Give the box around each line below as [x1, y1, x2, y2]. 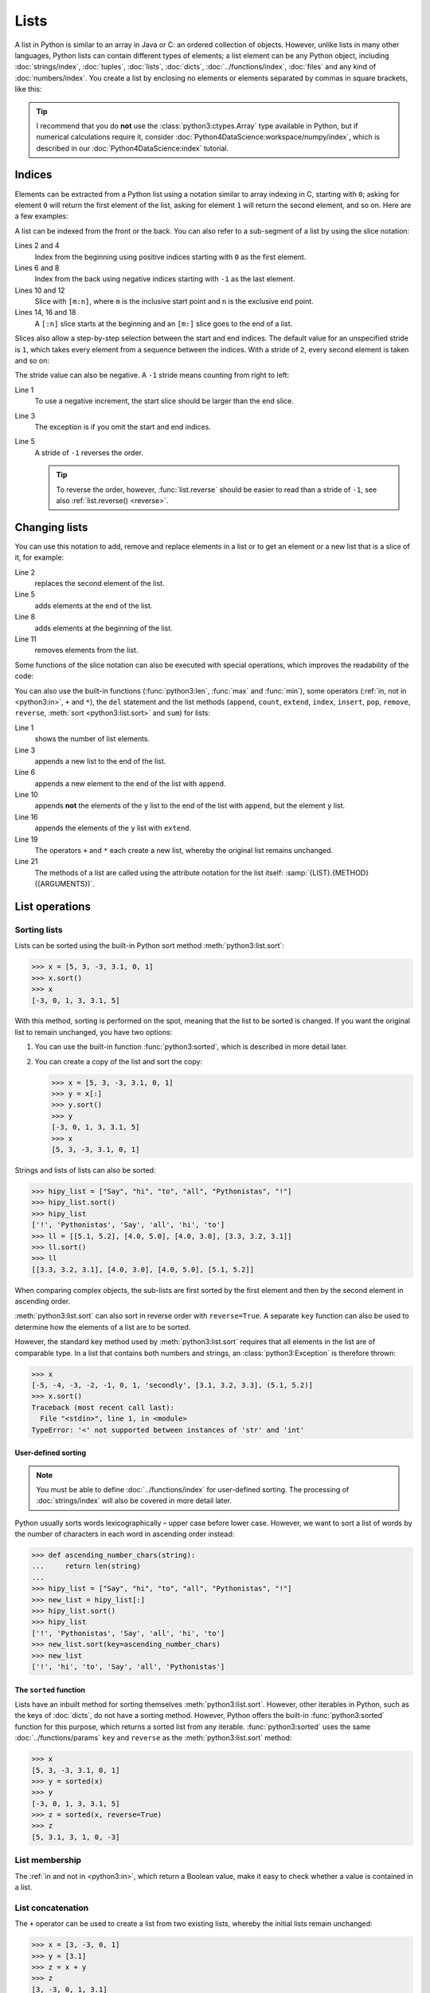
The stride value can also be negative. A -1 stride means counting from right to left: [14, 371, 290, 380]
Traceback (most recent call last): [31, 1403, 175, 1412]
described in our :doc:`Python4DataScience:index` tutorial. [36, 143, 229, 153]
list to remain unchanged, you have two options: [14, 1027, 173, 1036]
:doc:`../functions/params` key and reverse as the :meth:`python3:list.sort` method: [14, 1733, 292, 1743]
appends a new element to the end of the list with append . [34, 778, 226, 788]
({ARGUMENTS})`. [34, 879, 95, 889]
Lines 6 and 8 [14, 263, 60, 273]
